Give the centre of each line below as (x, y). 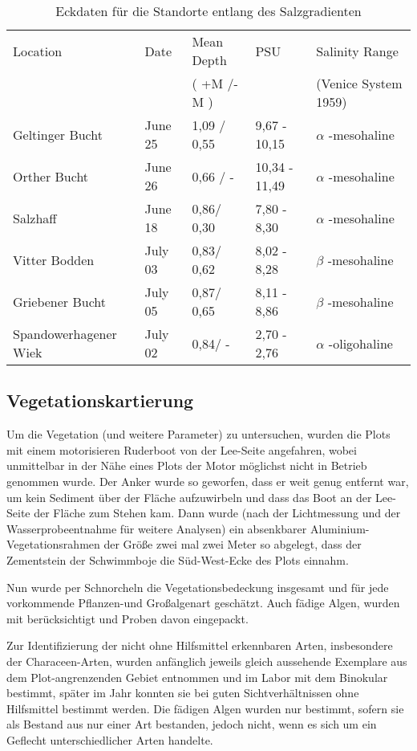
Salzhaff (35, 218)
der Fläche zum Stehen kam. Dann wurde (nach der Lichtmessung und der (217, 513)
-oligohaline (360, 343)
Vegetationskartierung (100, 400)
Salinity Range (357, 51)
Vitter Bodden (54, 259)
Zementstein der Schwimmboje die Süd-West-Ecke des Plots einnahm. (178, 559)
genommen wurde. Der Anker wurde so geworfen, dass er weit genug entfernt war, (208, 481)
